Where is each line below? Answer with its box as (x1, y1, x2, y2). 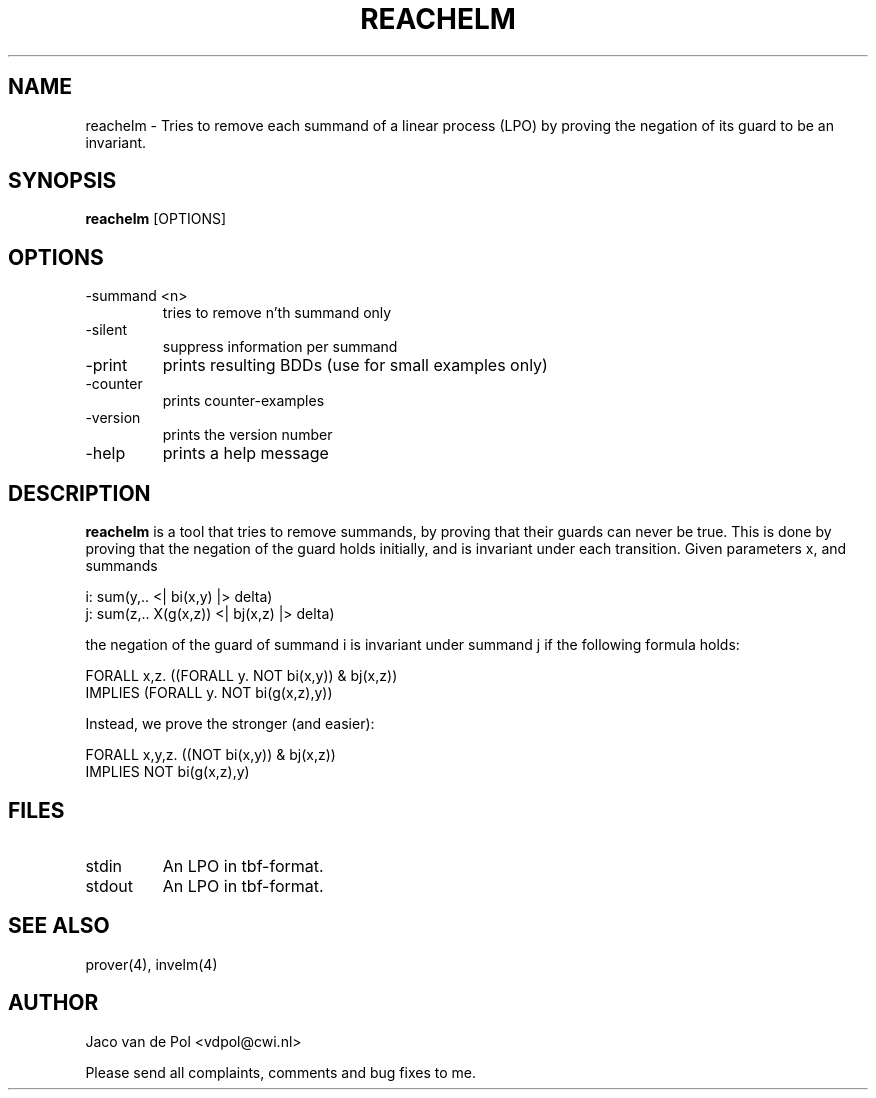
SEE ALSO (8, 913, 110, 939)
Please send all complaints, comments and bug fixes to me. (85, 1063, 476, 1081)
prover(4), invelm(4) (85, 955, 218, 973)
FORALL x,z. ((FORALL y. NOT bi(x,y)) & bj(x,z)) (85, 667, 398, 685)
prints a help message (162, 443, 329, 464)
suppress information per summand (162, 338, 398, 356)
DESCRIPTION (8, 480, 151, 506)
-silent (85, 321, 128, 339)
